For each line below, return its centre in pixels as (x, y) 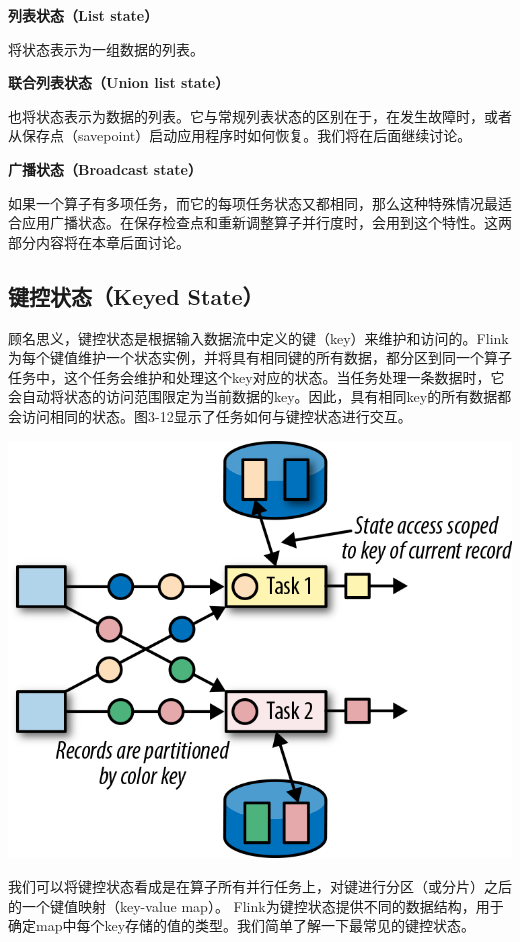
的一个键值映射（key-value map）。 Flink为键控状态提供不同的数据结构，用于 (256, 905)
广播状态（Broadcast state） (105, 168)
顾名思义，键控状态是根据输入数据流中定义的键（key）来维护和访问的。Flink (258, 337)
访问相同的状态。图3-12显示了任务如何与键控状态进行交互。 (216, 415)
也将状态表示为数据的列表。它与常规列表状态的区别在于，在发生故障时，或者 (260, 115)
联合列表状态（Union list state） (119, 82)
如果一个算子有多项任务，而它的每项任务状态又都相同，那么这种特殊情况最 (253, 202)
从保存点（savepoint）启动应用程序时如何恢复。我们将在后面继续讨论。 (240, 135)
